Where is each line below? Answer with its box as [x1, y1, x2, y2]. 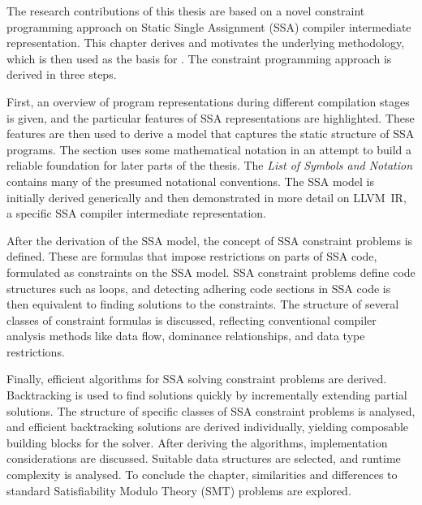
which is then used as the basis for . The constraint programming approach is [6, 50, 392, 67]
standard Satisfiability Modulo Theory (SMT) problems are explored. [6, 481, 351, 499]
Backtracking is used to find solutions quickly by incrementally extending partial [6, 386, 407, 404]
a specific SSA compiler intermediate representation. [6, 205, 266, 222]
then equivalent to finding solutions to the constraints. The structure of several [6, 296, 399, 313]
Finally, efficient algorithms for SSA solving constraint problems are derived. [6, 370, 387, 387]
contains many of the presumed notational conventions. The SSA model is [6, 172, 375, 189]
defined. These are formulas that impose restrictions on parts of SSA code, [6, 248, 377, 265]
